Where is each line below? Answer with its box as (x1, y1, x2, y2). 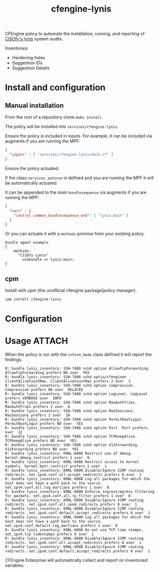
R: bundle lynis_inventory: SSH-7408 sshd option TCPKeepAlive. (5, 434, 137, 439)
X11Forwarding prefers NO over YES (5, 447, 79, 452)
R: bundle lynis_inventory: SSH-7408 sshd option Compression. (5, 383, 135, 388)
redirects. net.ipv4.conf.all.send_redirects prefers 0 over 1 (5, 502, 137, 507)
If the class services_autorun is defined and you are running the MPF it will (5, 175, 154, 181)
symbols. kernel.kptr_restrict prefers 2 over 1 (5, 464, 107, 469)
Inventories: (5, 45, 29, 51)
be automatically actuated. (5, 180, 58, 185)
